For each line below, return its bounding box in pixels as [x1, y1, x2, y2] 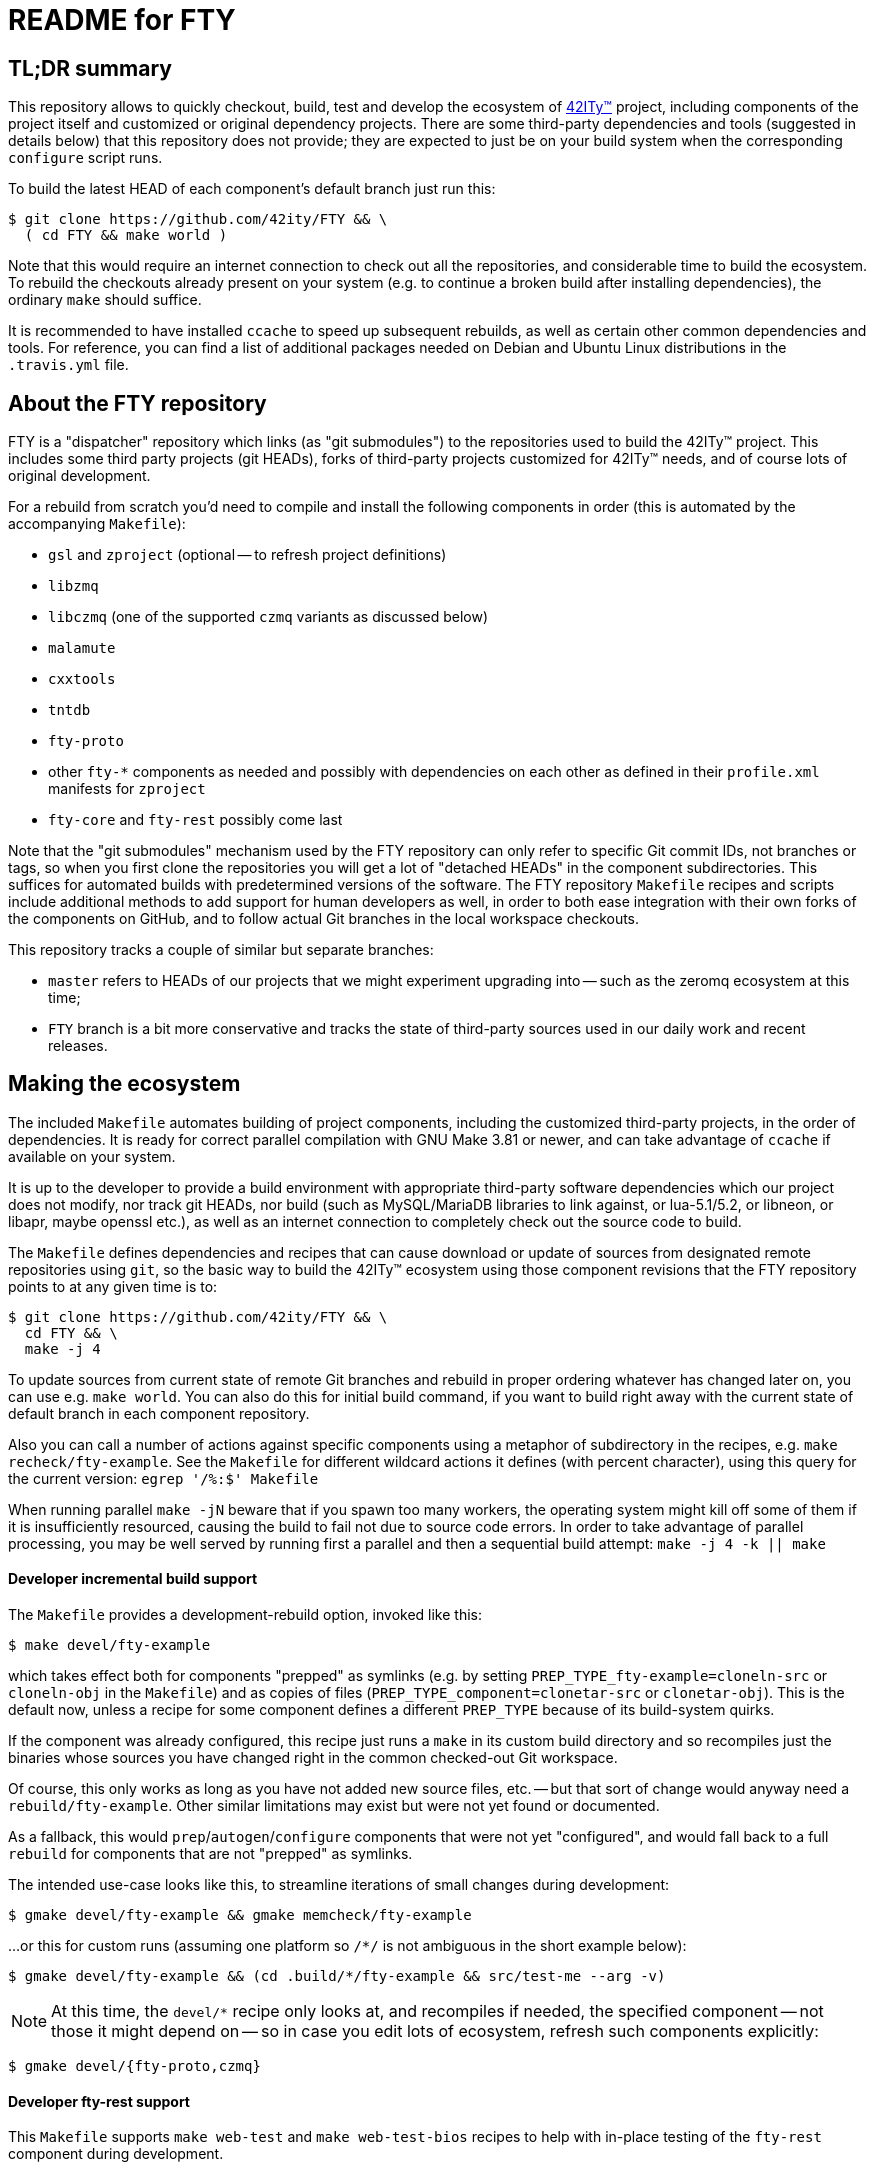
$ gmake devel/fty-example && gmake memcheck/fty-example [8, 1907, 472, 1924]
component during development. [8, 2145, 224, 2163]
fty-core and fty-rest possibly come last [48, 811, 343, 829]
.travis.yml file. [8, 356, 129, 374]
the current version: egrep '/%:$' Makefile [8, 1469, 319, 1487]
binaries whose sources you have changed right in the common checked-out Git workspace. [8, 1749, 618, 1767]
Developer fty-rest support [8, 2092, 190, 2110]
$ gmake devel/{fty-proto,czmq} [8, 2058, 261, 2075]
